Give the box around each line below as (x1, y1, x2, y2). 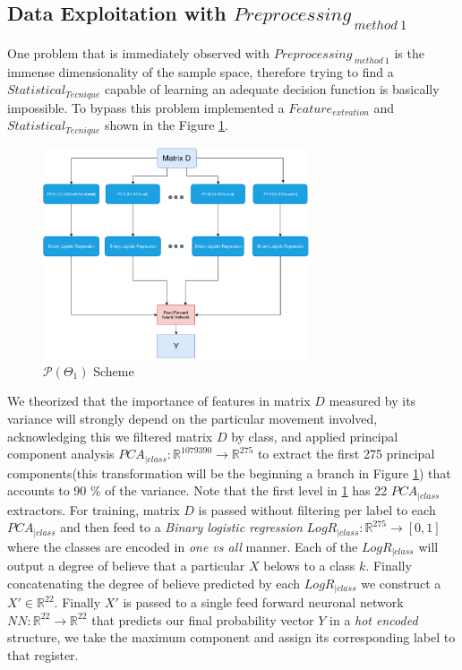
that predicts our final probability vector (91, 610, 314, 629)
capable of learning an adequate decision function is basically (104, 80, 440, 99)
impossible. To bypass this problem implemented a (7, 98, 285, 116)
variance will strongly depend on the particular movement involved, (7, 409, 378, 428)
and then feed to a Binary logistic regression (60, 518, 303, 537)
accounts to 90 (7, 481, 87, 500)
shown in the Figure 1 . (104, 116, 228, 134)
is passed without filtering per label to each (198, 500, 436, 519)
